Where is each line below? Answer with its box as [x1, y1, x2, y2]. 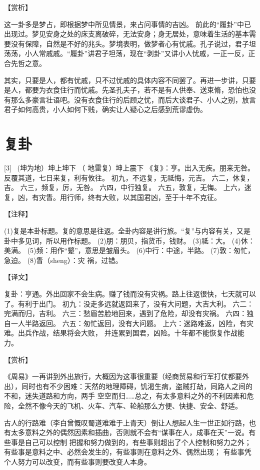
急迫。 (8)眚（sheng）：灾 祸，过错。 [4, 254, 122, 265]
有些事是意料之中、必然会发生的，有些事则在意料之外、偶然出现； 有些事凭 [4, 446, 251, 457]
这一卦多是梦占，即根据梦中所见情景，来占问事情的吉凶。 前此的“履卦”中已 [4, 18, 251, 29]
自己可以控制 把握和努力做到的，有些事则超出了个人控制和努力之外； [24, 436, 251, 447]
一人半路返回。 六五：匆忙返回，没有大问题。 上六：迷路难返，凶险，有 [10, 317, 247, 328]
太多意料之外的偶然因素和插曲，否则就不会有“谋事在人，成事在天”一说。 [10, 427, 249, 437]
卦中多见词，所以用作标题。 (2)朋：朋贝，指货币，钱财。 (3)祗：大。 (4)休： [4, 235, 255, 245]
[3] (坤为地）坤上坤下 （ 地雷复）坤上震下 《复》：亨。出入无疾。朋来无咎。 [4, 162, 254, 173]
